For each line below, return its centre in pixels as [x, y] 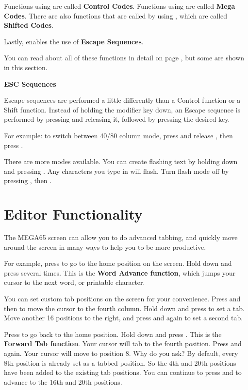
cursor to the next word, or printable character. [74, 282]
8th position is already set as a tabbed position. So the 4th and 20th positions [120, 362]
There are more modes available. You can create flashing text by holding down [121, 161]
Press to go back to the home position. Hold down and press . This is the [113, 334]
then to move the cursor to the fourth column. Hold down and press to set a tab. [124, 308]
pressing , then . [28, 180]
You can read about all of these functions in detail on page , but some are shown [124, 58]
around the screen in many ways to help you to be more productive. [105, 247]
